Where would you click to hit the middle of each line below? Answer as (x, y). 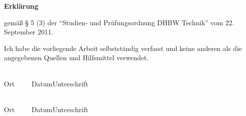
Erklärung (21, 6)
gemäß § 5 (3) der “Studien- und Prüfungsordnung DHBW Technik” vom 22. (119, 22)
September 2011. (29, 32)
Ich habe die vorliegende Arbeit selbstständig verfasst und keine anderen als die (123, 48)
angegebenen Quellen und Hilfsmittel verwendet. (76, 58)
